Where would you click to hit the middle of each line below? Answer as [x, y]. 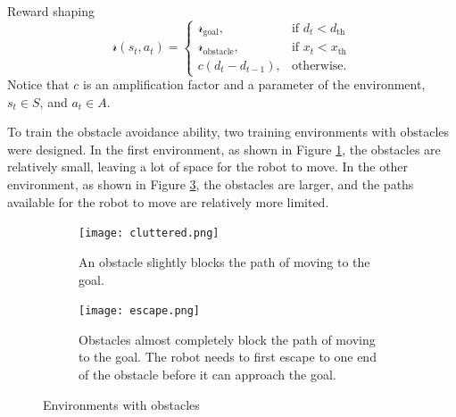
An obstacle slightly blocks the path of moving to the [224, 261]
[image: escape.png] [140, 311]
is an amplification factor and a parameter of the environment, [254, 84]
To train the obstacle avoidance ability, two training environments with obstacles [228, 132]
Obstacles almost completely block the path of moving [227, 339]
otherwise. [319, 66]
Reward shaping [51, 11]
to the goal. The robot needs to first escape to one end [228, 357]
